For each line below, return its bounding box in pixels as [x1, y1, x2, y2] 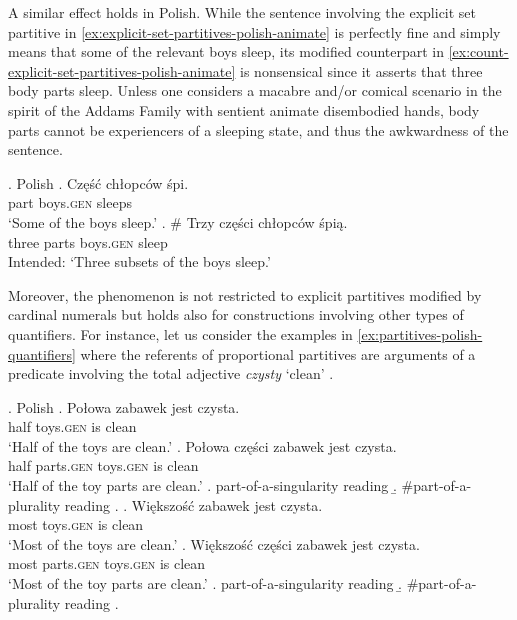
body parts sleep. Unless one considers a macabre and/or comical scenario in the [8, 80, 502, 101]
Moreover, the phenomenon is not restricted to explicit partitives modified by [8, 284, 482, 305]
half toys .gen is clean [8, 416, 137, 437]
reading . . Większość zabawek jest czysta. [64, 494, 323, 515]
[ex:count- [448, 41, 509, 62]
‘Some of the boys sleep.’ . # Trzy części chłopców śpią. [8, 211, 348, 232]
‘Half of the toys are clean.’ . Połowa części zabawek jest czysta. [8, 435, 397, 456]
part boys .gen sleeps [8, 192, 132, 213]
